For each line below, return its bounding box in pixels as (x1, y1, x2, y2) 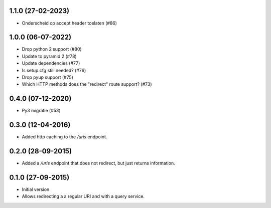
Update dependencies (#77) (22, 60, 80, 66)
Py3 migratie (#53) (22, 108, 61, 114)
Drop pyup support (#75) (22, 74, 74, 80)
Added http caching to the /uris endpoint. (22, 134, 107, 140)
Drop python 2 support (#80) (22, 46, 82, 52)
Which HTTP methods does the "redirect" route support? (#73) (22, 81, 152, 87)
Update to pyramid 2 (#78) (22, 53, 77, 59)
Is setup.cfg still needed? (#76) (22, 67, 86, 73)
